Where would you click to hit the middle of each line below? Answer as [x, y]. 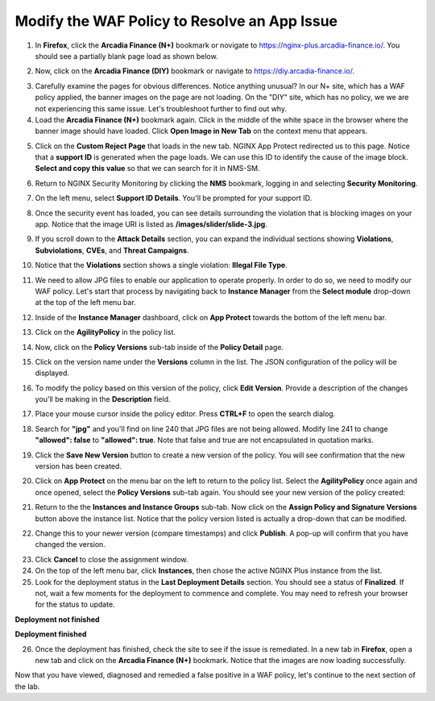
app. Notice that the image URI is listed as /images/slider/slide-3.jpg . [151, 224]
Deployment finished [51, 634]
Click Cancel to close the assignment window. [112, 559]
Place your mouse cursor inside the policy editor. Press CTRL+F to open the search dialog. [185, 414]
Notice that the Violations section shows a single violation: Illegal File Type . [161, 265]
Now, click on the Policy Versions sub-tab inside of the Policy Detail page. [159, 347]
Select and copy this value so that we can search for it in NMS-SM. [147, 169]
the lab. [27, 686]
